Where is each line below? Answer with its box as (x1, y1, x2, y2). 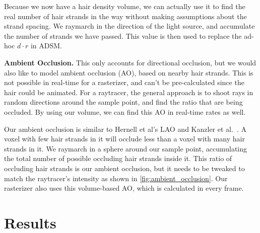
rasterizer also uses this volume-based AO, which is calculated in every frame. (4, 183, 244, 193)
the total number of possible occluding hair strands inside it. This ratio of (4, 153, 232, 164)
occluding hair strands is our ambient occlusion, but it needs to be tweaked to (4, 163, 245, 173)
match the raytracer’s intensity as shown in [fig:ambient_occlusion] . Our (4, 173, 228, 183)
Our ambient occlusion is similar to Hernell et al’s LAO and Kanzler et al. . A (4, 123, 246, 134)
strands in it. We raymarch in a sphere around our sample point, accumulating (4, 143, 247, 153)
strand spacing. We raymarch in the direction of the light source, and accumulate (4, 21, 255, 31)
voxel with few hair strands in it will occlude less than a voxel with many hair (4, 133, 245, 144)
